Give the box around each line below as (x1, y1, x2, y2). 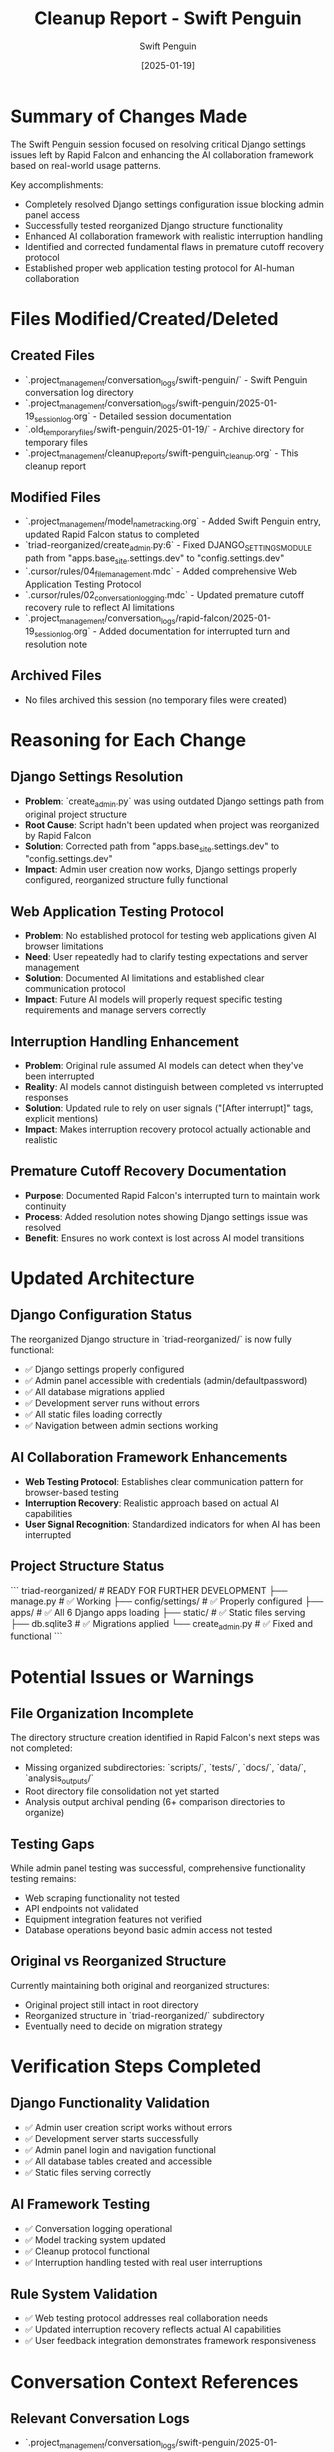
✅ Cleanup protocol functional (24, 2245, 150, 2257)
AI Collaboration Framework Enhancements (10, 1449, 288, 1466)
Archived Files (10, 667, 102, 684)
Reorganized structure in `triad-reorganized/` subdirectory (24, 2009, 265, 2021)
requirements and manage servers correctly (24, 1004, 207, 1016)
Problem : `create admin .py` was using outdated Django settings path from (24, 795, 325, 809)
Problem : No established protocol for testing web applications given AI (24, 930, 317, 942)
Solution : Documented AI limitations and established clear (24, 972, 265, 984)
